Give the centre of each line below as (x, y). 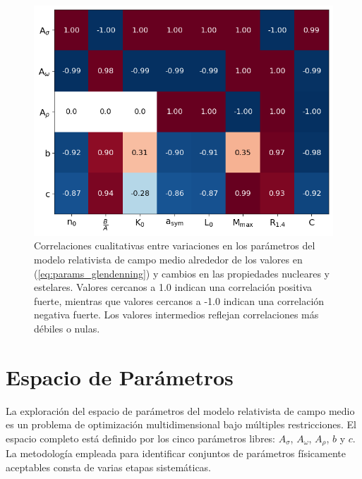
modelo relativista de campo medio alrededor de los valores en (168, 259)
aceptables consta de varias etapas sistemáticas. (109, 467)
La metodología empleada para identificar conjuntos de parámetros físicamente (176, 453)
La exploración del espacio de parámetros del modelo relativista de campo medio (180, 410)
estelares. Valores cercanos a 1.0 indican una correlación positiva (173, 287)
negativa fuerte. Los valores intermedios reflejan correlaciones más (176, 315)
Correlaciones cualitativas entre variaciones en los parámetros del (175, 245)
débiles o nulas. (67, 328)
